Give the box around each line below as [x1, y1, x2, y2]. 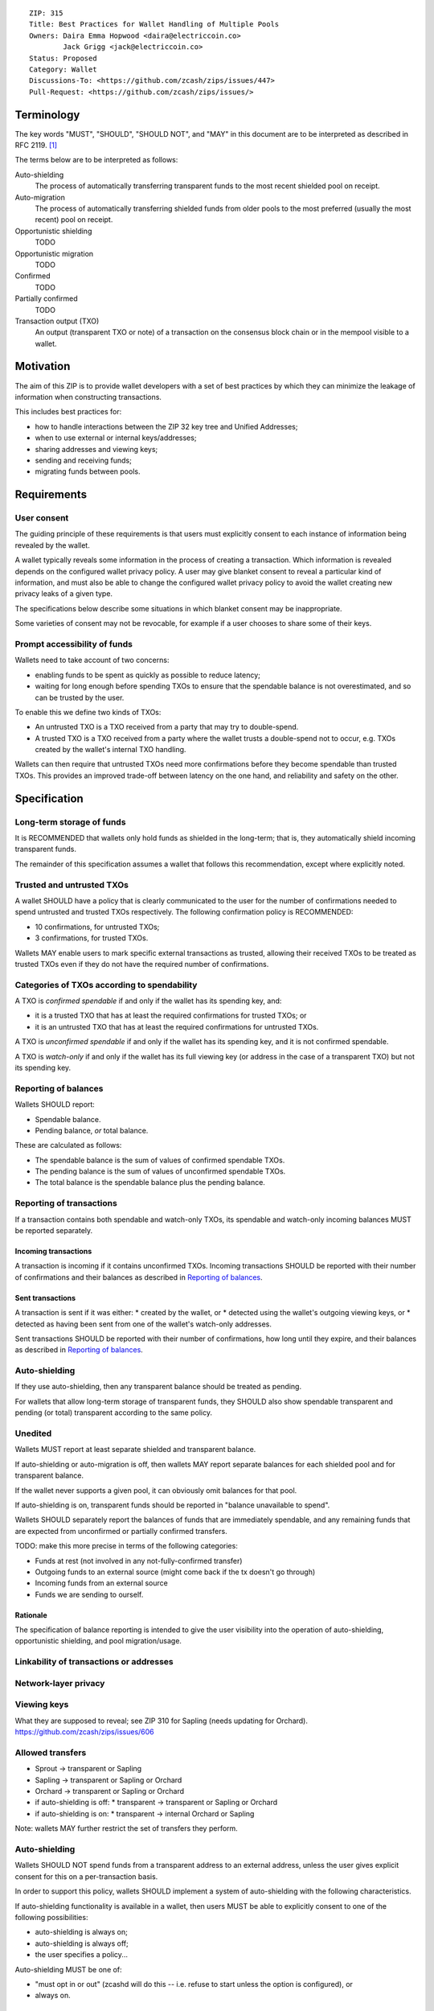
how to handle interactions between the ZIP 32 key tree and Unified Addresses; [35, 422, 298, 431]
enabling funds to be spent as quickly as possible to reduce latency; [35, 670, 261, 680]
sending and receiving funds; [35, 455, 132, 465]
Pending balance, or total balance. [35, 1125, 149, 1135]
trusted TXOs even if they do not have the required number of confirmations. [14, 959, 269, 968]
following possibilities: [14, 1912, 88, 1922]
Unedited [14, 1428, 52, 1439]
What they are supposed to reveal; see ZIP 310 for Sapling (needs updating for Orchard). [14, 1716, 309, 1725]
